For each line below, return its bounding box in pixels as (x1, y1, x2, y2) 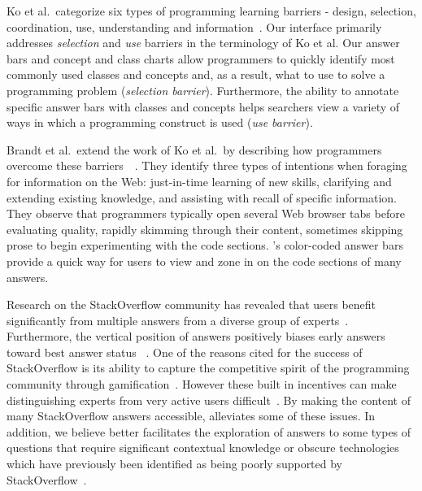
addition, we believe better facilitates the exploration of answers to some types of (7, 423, 411, 440)
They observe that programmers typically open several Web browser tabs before (7, 205, 405, 222)
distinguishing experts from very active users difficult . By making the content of (7, 391, 411, 408)
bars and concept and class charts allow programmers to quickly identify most (7, 50, 395, 67)
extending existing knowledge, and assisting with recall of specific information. (7, 189, 397, 206)
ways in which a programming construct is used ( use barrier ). (7, 114, 313, 131)
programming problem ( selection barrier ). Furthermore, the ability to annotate (7, 81, 399, 98)
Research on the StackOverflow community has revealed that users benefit (7, 296, 376, 313)
